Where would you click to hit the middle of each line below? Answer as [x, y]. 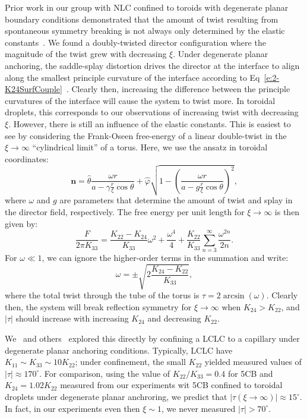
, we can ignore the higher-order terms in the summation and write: [165, 258]
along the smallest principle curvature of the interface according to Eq [132, 77]
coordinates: [27, 158]
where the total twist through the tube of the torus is [102, 295]
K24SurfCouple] [34, 89]
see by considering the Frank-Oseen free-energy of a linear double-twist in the [146, 135]
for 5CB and [250, 373]
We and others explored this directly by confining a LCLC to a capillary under [152, 338]
